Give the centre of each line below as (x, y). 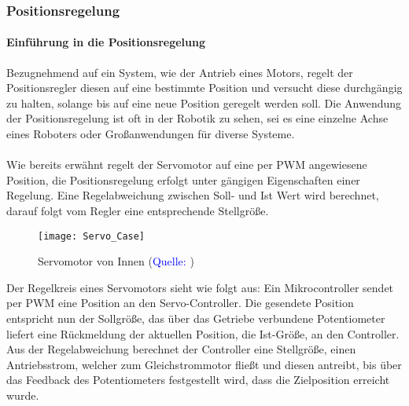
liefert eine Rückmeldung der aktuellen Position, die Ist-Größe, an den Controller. (203, 333)
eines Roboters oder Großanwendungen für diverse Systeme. (151, 134)
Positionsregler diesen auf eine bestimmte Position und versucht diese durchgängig (204, 88)
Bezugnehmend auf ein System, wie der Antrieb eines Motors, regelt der (180, 72)
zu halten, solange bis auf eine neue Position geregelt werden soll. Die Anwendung (204, 102)
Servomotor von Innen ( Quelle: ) (116, 261)
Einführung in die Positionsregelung (106, 42)
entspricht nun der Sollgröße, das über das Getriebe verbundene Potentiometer (196, 318)
